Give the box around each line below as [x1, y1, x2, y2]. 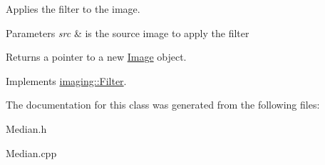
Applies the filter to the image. [6, 1, 140, 16]
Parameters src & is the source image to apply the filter [6, 25, 249, 40]
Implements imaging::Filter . [6, 73, 127, 88]
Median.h [6, 121, 47, 136]
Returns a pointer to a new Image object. [6, 49, 187, 64]
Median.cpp [6, 145, 57, 160]
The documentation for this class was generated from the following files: [6, 97, 320, 112]
